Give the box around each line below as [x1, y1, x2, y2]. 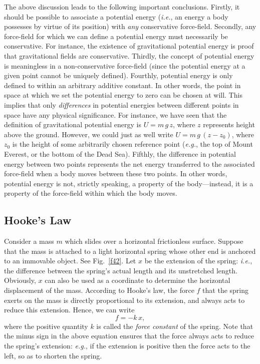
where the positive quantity [4, 320, 88, 331]
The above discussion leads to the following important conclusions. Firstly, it [4, 2, 240, 12]
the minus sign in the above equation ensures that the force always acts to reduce [4, 330, 254, 341]
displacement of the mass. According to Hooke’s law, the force [4, 285, 194, 295]
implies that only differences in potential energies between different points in [4, 99, 239, 110]
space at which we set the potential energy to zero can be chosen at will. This [4, 90, 242, 100]
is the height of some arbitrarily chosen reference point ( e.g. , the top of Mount [12, 139, 253, 149]
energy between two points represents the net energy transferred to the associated [4, 158, 255, 169]
